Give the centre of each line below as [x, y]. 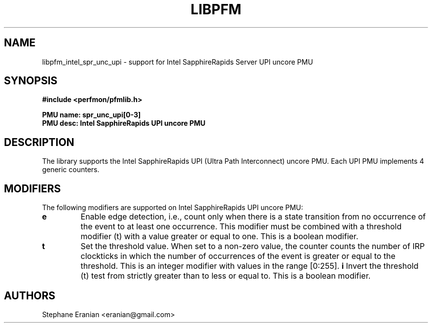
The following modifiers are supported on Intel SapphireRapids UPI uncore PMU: [173, 208]
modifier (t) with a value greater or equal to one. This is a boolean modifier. [219, 236]
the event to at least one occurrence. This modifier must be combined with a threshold [241, 227]
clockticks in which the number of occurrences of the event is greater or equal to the [238, 256]
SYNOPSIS [31, 81]
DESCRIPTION [39, 142]
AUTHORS [30, 295]
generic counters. [71, 170]
